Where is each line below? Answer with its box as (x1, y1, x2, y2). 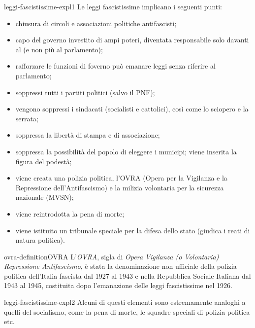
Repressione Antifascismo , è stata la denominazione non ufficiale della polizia (4, 261, 237, 271)
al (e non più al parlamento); (15, 44, 103, 54)
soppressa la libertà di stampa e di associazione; (15, 130, 160, 140)
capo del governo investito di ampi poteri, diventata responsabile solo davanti (15, 35, 249, 45)
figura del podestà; (15, 156, 72, 166)
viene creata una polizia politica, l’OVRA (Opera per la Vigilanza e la (15, 173, 227, 183)
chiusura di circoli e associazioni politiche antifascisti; (15, 18, 177, 28)
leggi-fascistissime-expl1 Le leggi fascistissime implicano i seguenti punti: (4, 1, 223, 11)
